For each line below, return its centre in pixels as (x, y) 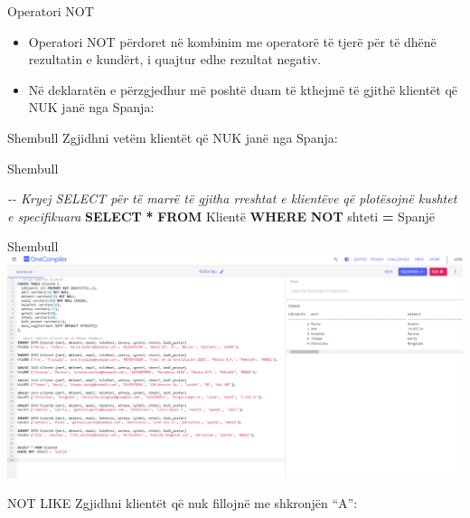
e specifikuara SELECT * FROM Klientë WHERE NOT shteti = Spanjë (221, 216)
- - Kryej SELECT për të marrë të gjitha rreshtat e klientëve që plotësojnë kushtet (232, 198)
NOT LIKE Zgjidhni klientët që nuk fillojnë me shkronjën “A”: (183, 503)
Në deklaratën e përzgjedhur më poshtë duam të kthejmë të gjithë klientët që (243, 89)
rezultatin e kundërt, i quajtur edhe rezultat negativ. (175, 59)
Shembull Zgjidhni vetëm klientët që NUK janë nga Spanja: (173, 137)
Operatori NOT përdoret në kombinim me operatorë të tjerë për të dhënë (232, 41)
